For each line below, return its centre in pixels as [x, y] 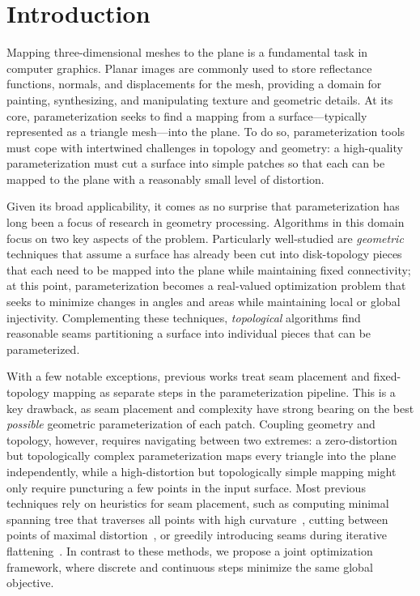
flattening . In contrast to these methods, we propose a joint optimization [190, 550]
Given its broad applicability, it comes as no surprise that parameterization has [203, 206]
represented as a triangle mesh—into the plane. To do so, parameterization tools [206, 132]
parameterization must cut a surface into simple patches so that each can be [196, 163]
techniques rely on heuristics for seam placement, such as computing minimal [198, 503]
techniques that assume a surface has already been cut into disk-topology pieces [204, 254]
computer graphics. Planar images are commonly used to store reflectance [189, 68]
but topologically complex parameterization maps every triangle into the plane [202, 456]
